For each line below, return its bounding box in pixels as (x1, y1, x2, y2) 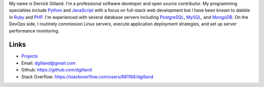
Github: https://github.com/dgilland (21, 67, 92, 73)
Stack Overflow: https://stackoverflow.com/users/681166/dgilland (21, 73, 154, 80)
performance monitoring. (9, 28, 60, 34)
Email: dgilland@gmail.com (21, 60, 76, 66)
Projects (21, 53, 38, 59)
